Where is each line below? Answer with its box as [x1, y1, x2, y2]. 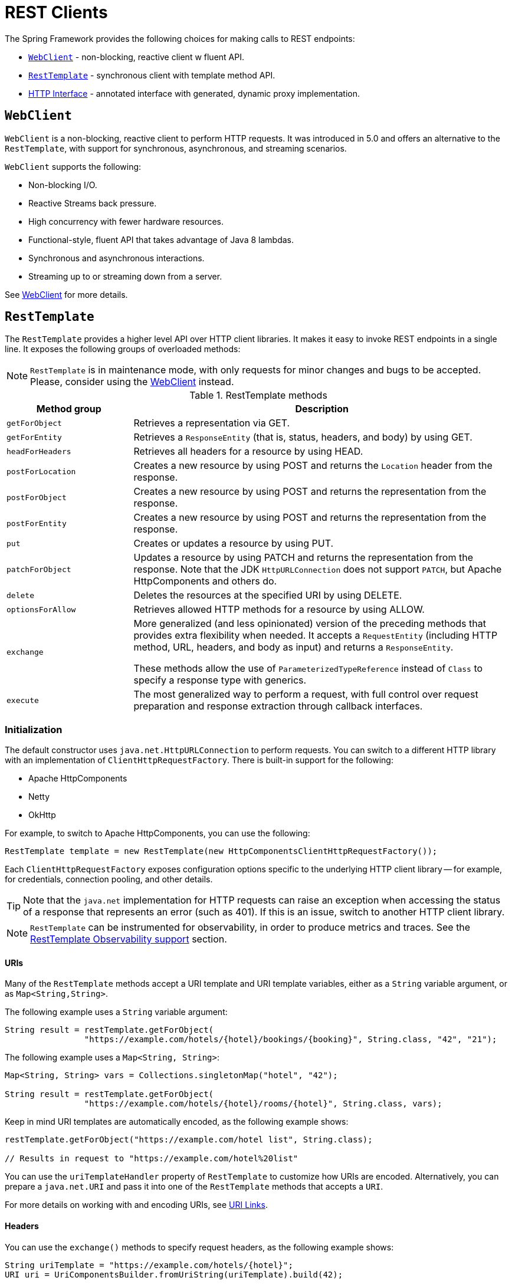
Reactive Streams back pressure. [28, 198, 157, 208]
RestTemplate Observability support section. [30, 933, 227, 945]
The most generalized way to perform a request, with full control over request [133, 688, 478, 701]
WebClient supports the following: [5, 161, 142, 172]
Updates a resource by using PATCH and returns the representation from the [133, 551, 473, 564]
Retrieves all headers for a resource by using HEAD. [133, 445, 363, 458]
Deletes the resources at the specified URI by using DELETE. [133, 589, 402, 602]
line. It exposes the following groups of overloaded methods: [5, 344, 241, 354]
